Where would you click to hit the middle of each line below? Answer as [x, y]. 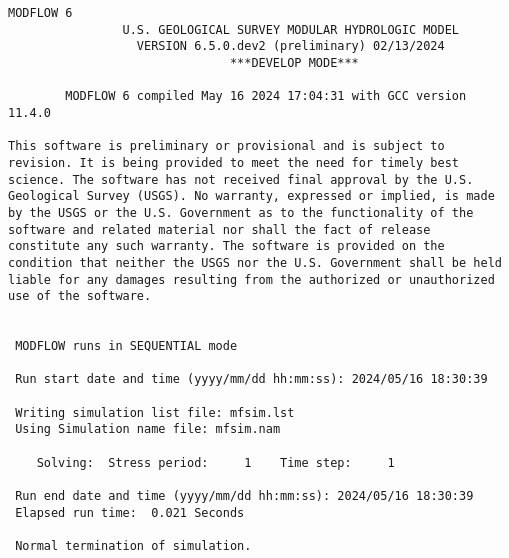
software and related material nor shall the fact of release [219, 229]
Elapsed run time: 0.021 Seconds [130, 512]
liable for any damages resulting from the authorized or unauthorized [251, 279]
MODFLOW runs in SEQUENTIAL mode [126, 346]
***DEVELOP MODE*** [294, 62]
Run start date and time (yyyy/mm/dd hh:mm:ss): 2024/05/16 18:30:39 [251, 379]
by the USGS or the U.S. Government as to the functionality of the [241, 212]
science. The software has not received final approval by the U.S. [241, 179]
